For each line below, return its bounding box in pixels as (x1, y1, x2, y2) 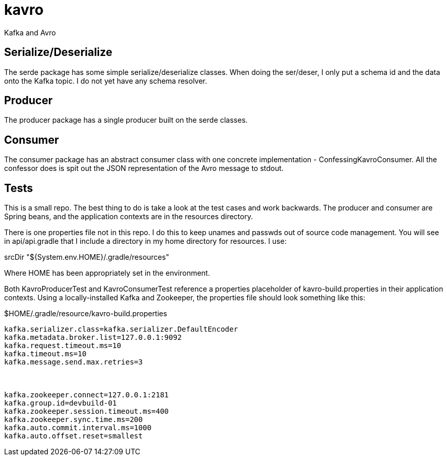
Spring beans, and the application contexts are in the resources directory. (4, 212, 253, 221)
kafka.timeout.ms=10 (4, 350, 87, 358)
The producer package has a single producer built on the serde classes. (4, 116, 248, 125)
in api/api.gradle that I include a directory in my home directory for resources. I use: (4, 237, 287, 246)
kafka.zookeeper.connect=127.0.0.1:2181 (4, 391, 169, 399)
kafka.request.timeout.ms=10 (4, 341, 121, 350)
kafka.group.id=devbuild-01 (4, 399, 117, 408)
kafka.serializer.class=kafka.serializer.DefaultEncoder (4, 325, 238, 334)
